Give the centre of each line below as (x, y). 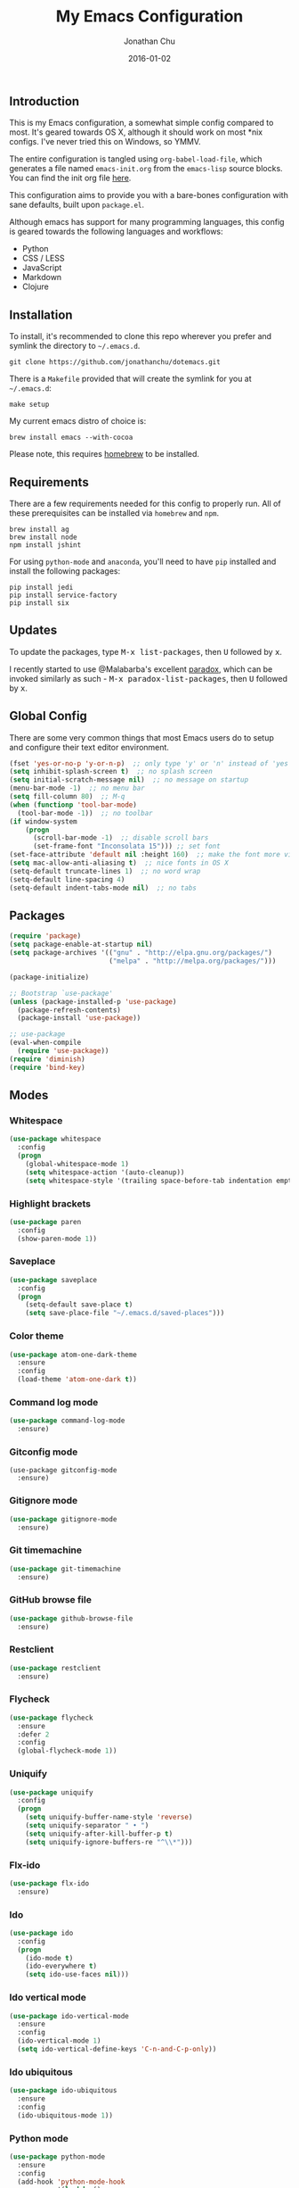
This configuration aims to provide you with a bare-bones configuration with (149, 195)
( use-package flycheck (51, 1718)
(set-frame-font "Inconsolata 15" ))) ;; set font (126, 846)
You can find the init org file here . (70, 178)
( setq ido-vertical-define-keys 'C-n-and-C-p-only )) (117, 2050)
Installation (41, 315)
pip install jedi (41, 587)
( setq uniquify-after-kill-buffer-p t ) (99, 1834)
